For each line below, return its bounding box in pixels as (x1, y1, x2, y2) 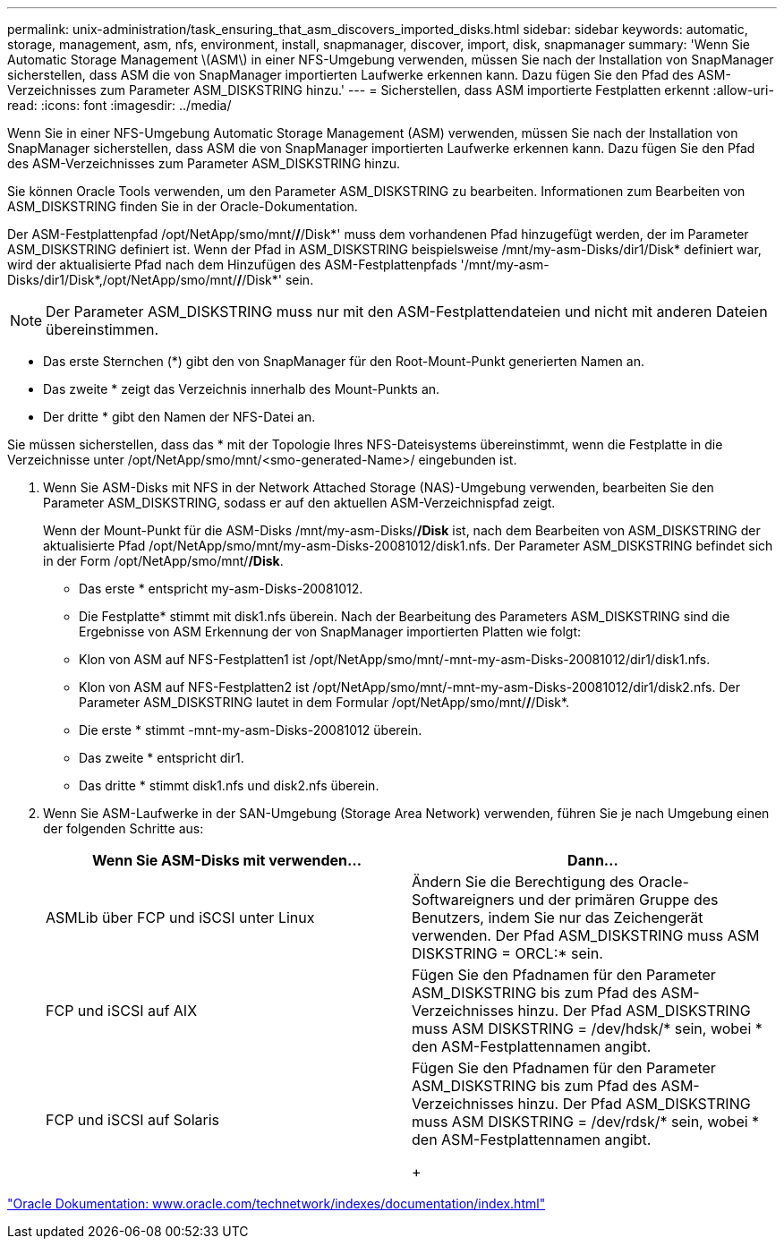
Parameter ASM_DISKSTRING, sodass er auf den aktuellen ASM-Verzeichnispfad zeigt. (43, 495, 556, 510)
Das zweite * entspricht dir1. (79, 750, 244, 765)
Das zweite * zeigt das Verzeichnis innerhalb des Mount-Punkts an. (43, 381, 440, 397)
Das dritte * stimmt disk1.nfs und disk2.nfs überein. (79, 778, 379, 793)
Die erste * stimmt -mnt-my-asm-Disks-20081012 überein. (79, 722, 422, 738)
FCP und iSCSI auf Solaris (46, 1111, 220, 1129)
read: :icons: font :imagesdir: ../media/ (7, 98, 232, 113)
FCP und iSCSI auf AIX (46, 1002, 198, 1020)
